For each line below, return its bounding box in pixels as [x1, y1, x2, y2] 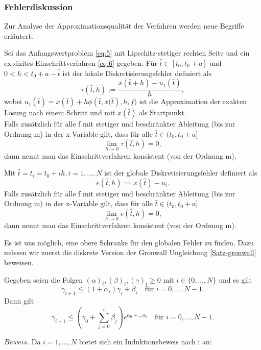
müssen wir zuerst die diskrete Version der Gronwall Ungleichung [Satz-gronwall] [4, 247, 256, 258]
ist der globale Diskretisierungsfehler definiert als [104, 167, 257, 178]
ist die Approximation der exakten [139, 96, 247, 107]
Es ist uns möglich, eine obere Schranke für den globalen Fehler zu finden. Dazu [4, 237, 254, 247]
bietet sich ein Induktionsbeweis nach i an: [79, 336, 212, 346]
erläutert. [4, 30, 33, 41]
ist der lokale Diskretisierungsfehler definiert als [62, 67, 212, 78]
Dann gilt [4, 295, 34, 306]
